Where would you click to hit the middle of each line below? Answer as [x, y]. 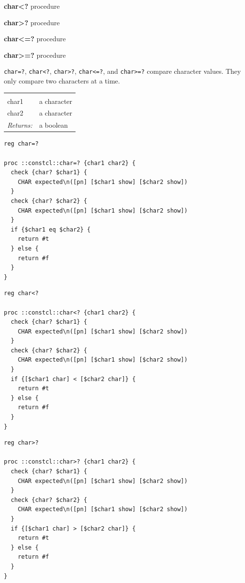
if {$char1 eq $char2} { [51, 229]
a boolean [54, 125]
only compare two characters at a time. [62, 81]
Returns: [20, 125]
